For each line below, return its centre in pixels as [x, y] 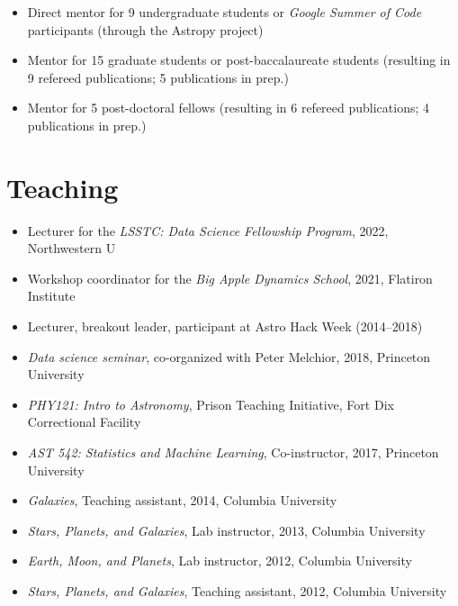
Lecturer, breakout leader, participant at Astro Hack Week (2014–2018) [225, 326]
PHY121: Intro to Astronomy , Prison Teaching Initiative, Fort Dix [211, 404]
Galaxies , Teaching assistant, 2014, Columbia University [182, 500]
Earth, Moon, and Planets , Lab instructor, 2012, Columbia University [220, 561]
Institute [51, 296]
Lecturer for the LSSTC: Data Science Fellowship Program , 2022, [208, 230]
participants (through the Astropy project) [145, 29]
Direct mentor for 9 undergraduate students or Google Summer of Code [225, 12]
